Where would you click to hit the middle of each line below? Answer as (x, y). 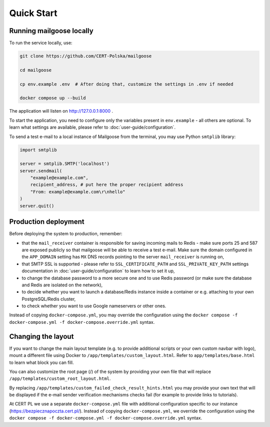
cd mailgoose (36, 70)
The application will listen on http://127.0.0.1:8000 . (61, 111)
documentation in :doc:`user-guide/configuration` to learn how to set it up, (98, 271)
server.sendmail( (41, 171)
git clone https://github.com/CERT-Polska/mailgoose (86, 56)
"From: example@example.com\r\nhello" (78, 192)
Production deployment (47, 222)
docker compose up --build (53, 98)
